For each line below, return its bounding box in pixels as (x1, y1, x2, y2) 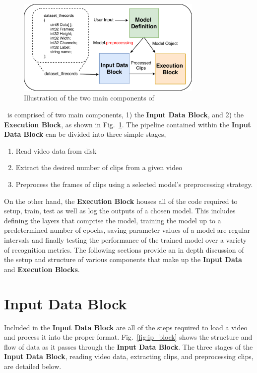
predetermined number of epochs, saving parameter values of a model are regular (4, 225, 250, 235)
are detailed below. (4, 361, 62, 371)
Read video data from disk (15, 145, 97, 156)
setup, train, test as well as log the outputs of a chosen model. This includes (4, 205, 236, 216)
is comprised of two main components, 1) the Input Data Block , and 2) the (7, 109, 244, 120)
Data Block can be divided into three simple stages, (4, 129, 166, 139)
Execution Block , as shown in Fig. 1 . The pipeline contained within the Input (4, 119, 251, 129)
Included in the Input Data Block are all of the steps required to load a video (4, 322, 248, 332)
